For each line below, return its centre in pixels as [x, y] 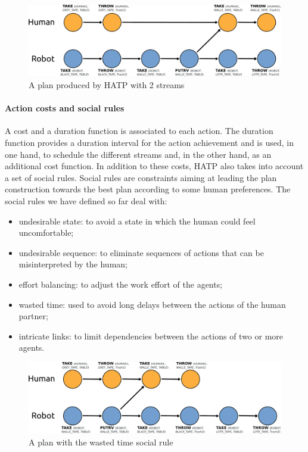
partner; [33, 316]
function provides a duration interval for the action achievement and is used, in [149, 143]
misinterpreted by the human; [73, 264]
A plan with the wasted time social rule [101, 442]
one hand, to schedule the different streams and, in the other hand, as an [138, 154]
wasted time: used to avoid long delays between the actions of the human [152, 304]
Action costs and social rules [65, 108]
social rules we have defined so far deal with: [86, 201]
